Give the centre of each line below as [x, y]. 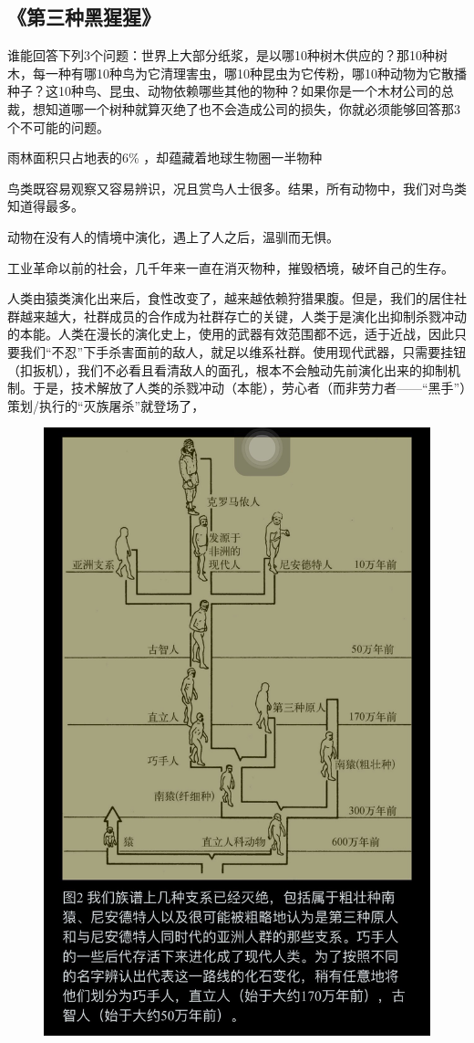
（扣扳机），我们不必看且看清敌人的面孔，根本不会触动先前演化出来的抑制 [227, 369]
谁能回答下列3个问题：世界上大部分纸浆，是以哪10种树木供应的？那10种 [221, 55]
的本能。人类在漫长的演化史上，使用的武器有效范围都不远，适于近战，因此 [231, 334]
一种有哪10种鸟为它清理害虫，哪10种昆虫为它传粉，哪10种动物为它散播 [256, 73]
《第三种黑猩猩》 [84, 17]
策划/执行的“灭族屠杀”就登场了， [106, 405]
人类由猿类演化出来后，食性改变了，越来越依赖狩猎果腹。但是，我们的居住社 [237, 298]
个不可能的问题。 [58, 126]
